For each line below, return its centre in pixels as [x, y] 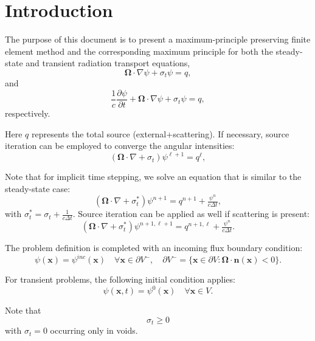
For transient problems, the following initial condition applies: [120, 279]
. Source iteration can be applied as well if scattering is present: [191, 214]
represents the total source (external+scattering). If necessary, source [161, 133]
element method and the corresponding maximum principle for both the [139, 51]
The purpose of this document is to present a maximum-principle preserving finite [158, 39]
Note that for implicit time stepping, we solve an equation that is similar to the [153, 177]
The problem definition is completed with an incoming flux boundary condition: [154, 248]
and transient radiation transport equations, [108, 63]
